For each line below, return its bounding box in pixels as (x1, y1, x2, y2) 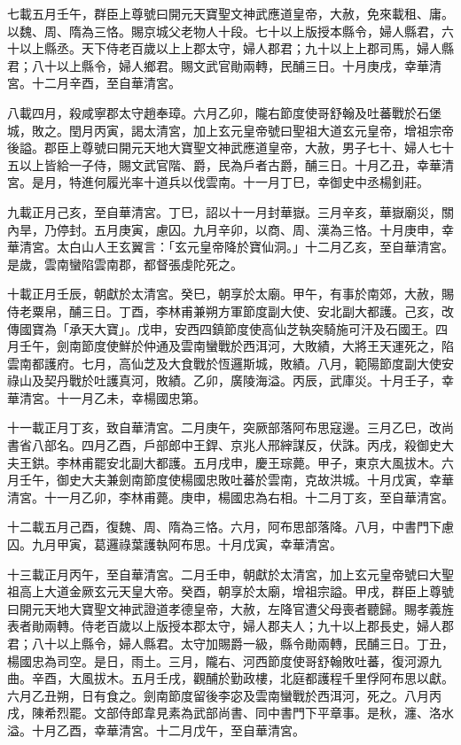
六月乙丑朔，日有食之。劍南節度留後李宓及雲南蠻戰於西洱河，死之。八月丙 (7, 686, 441, 704)
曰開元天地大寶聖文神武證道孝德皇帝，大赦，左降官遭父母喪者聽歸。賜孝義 (7, 599, 441, 617)
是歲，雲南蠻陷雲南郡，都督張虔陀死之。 (7, 254, 243, 273)
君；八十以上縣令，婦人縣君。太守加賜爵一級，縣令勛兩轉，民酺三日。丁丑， (7, 634, 454, 652)
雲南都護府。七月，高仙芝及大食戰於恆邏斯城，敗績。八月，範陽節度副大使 (7, 353, 441, 372)
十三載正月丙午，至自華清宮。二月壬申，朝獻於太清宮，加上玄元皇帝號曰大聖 (7, 564, 454, 583)
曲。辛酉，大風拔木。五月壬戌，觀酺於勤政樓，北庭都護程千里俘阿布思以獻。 (7, 669, 454, 687)
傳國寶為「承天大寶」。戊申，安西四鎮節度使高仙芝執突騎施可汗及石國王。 (7, 319, 435, 338)
